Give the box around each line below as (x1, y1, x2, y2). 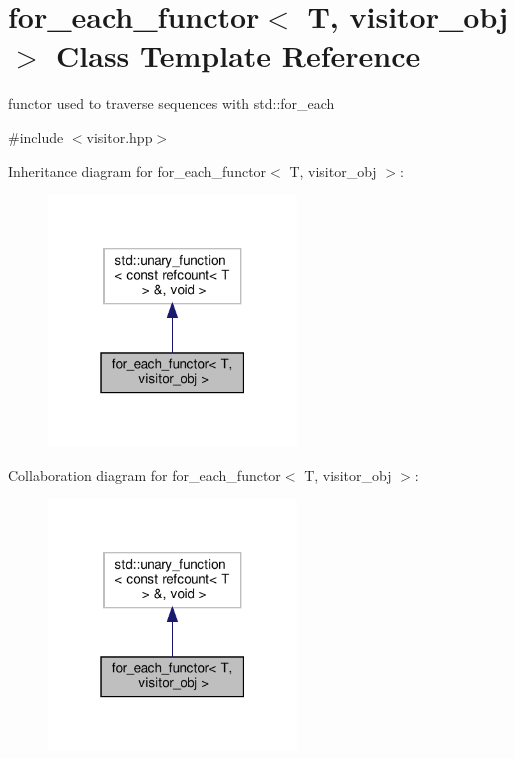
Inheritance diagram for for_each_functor (8, 160, 267, 181)
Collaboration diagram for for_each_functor (8, 464, 281, 485)
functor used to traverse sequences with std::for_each (8, 93, 335, 114)
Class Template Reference (56, 35, 421, 76)
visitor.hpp (86, 126, 153, 147)
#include (8, 126, 64, 147)
